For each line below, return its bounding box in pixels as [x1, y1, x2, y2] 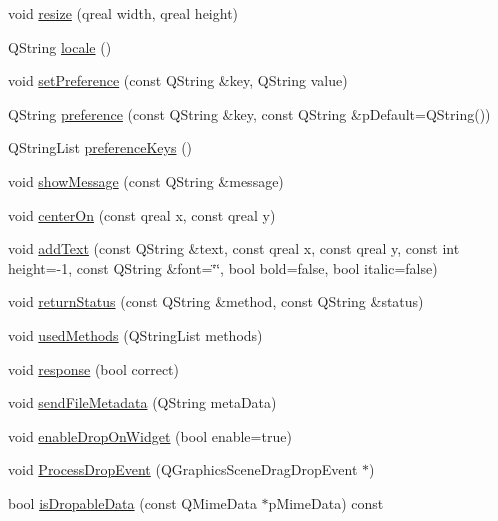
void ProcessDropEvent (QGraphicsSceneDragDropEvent [8, 459, 358, 480]
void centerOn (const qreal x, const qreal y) [8, 204, 276, 225]
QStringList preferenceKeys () [8, 137, 193, 158]
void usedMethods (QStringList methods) [8, 324, 263, 345]
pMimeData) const [268, 492, 384, 513]
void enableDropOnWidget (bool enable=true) [8, 425, 292, 446]
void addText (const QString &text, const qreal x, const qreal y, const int [8, 238, 460, 259]
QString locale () [8, 36, 112, 57]
